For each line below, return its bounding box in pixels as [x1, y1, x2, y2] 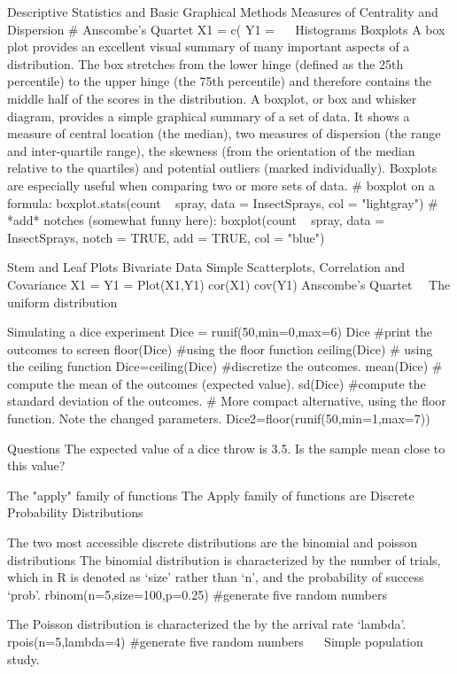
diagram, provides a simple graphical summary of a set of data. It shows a [7, 106, 410, 125]
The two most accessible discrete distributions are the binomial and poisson [7, 533, 418, 552]
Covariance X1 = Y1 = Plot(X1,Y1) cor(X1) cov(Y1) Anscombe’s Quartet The [7, 275, 451, 293]
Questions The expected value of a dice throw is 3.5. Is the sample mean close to [7, 438, 445, 457]
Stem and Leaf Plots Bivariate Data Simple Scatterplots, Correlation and [7, 258, 406, 276]
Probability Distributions [7, 503, 143, 522]
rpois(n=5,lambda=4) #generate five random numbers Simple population [7, 632, 423, 650]
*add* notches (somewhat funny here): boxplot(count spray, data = [7, 211, 385, 229]
